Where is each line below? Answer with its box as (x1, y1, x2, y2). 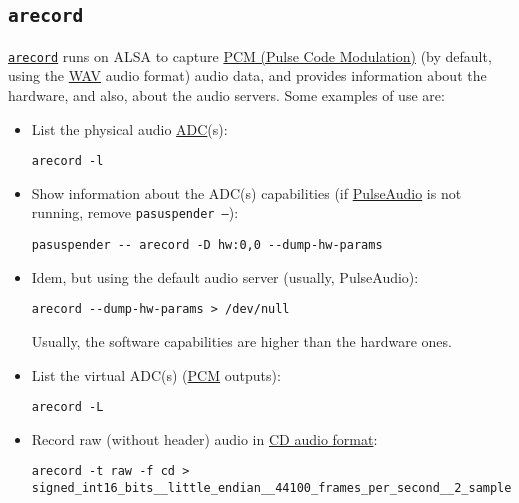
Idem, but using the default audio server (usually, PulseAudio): (31, 266, 419, 287)
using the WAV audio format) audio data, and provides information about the (8, 65, 487, 86)
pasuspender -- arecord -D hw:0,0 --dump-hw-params (31, 238, 383, 253)
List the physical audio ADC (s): (31, 118, 228, 139)
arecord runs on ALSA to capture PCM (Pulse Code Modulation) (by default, (8, 45, 492, 66)
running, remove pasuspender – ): (31, 202, 239, 223)
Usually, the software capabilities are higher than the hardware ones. (31, 331, 452, 352)
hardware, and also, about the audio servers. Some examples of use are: (8, 85, 445, 106)
